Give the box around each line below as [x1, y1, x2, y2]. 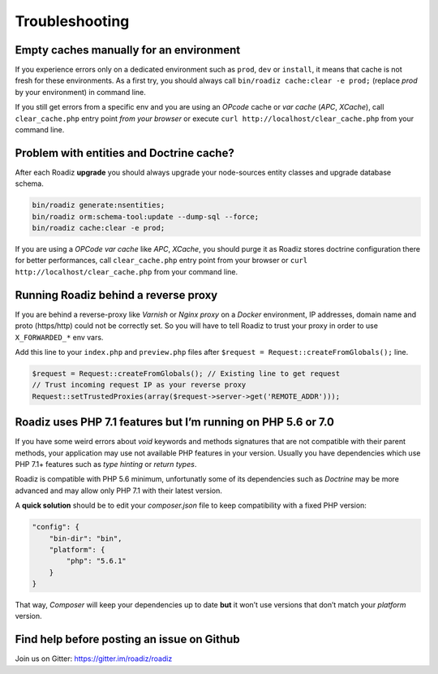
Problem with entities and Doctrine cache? [15, 146, 234, 160]
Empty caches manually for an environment [15, 43, 241, 57]
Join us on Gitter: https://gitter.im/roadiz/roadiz [15, 654, 173, 663]
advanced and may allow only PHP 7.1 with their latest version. [15, 486, 222, 495]
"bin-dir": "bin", [49, 534, 122, 543]
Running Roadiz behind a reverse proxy [15, 288, 218, 302]
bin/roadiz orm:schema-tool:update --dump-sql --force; [32, 212, 260, 221]
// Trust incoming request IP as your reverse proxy [32, 380, 247, 390]
